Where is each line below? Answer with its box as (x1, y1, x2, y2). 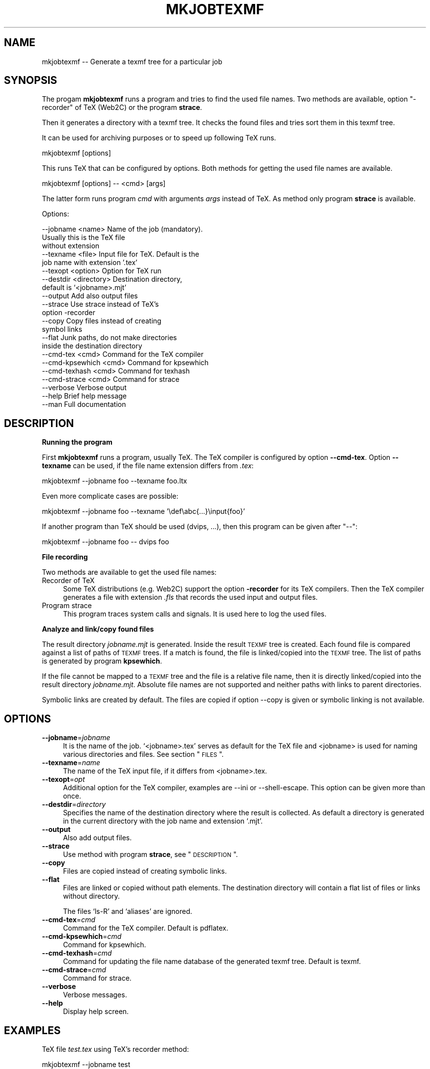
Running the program (42, 438, 112, 447)
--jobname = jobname (42, 733, 110, 742)
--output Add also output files (42, 292, 138, 300)
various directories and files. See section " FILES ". (63, 750, 224, 759)
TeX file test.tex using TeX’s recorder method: (42, 1044, 189, 1053)
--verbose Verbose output (42, 383, 127, 392)
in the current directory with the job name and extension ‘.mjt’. (63, 817, 263, 826)
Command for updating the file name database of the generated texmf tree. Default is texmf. (63, 957, 361, 966)
